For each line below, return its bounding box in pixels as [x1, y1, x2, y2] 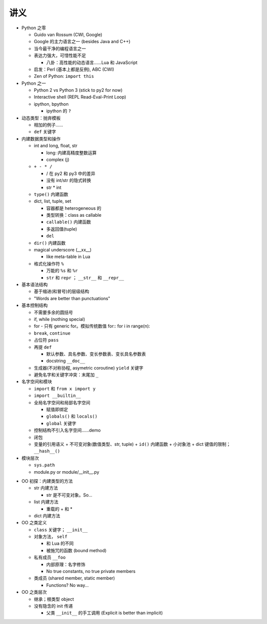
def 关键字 [34, 129, 56, 135]
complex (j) [46, 156, 70, 162]
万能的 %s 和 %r [46, 268, 78, 274]
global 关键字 [46, 420, 77, 426]
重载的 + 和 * [46, 506, 73, 512]
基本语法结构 [21, 282, 48, 287]
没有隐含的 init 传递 [34, 603, 73, 609]
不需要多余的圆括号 [34, 309, 73, 315]
